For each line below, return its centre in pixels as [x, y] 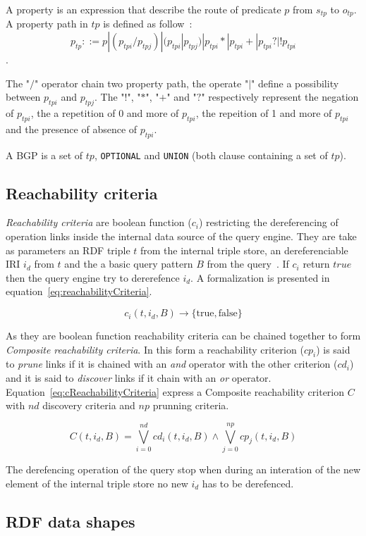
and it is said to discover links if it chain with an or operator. [139, 378]
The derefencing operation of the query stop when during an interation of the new [183, 469]
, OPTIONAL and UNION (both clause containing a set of [211, 155]
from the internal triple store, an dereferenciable [244, 250]
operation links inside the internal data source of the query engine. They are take [181, 236]
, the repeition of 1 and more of [264, 113]
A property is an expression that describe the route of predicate [144, 9]
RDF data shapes [71, 521]
